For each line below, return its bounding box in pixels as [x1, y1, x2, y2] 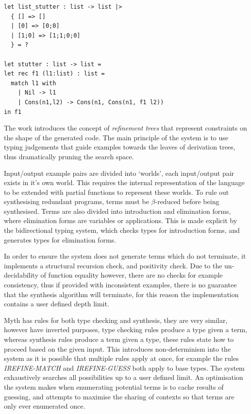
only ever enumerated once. [4, 401, 85, 411]
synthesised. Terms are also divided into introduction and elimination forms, [4, 206, 231, 216]
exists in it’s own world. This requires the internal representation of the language [4, 177, 245, 188]
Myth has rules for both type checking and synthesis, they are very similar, [4, 315, 228, 325]
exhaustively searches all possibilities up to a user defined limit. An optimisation [4, 372, 243, 382]
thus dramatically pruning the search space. [4, 151, 134, 161]
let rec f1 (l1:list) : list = [4, 70, 105, 77]
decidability [4, 270, 38, 280]
